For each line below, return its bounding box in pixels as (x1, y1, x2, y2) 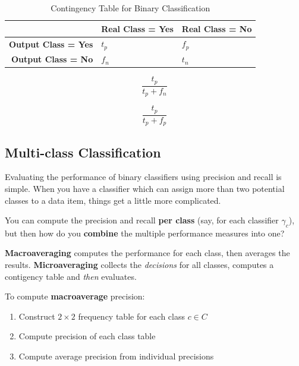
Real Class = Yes (101, 22, 174, 34)
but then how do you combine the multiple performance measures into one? (5, 226, 285, 239)
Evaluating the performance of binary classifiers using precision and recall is (5, 171, 282, 183)
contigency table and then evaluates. (5, 270, 137, 282)
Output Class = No (11, 53, 93, 65)
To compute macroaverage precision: (5, 290, 145, 302)
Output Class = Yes (9, 37, 93, 50)
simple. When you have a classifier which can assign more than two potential (5, 182, 285, 194)
